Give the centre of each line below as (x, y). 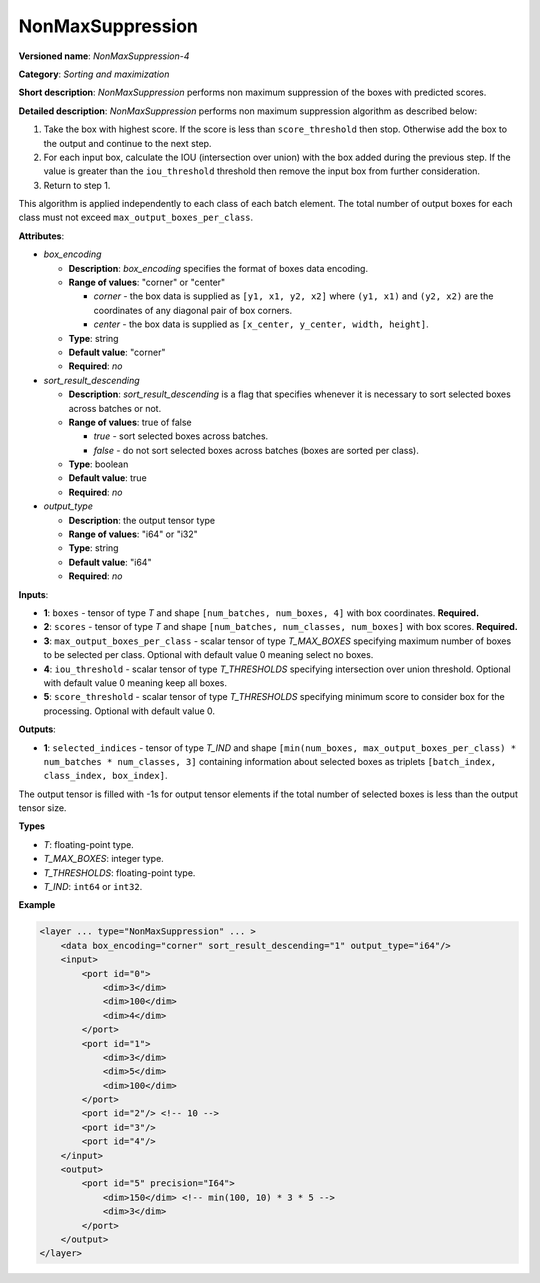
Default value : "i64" (110, 562)
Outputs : (37, 729)
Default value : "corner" (117, 352)
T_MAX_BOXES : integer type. (103, 859)
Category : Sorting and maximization (94, 74)
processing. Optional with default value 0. (129, 711)
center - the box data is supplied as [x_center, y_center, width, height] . (261, 324)
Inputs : (33, 594)
